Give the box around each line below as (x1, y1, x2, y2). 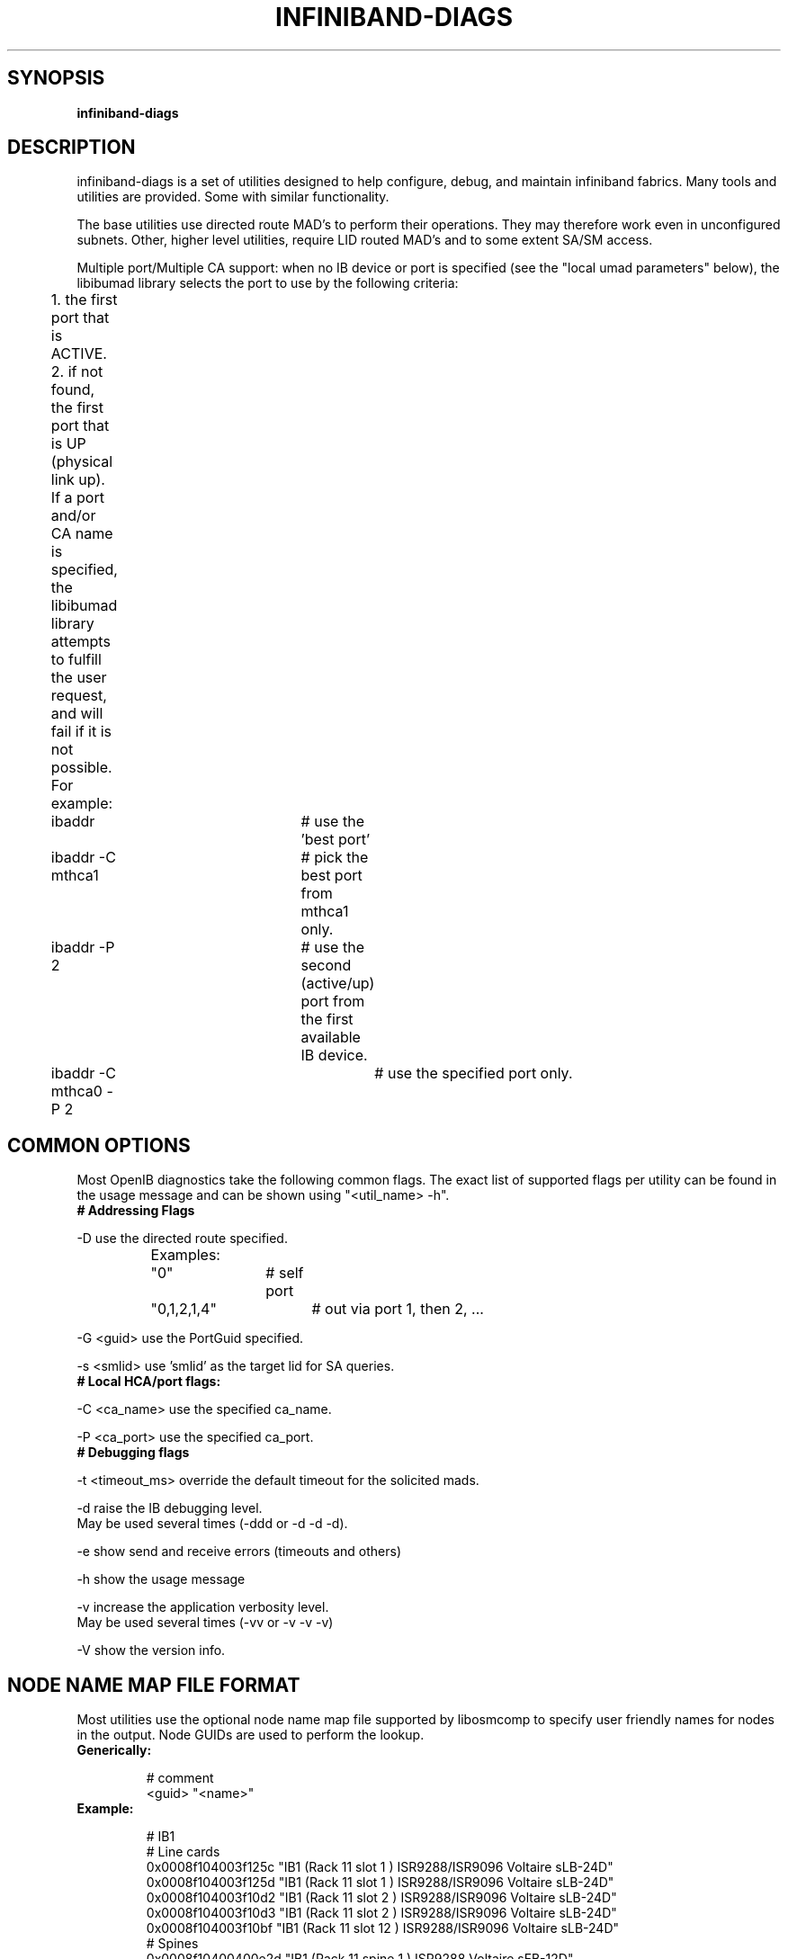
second (300, 956, 352, 975)
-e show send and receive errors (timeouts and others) (76, 1543, 402, 1560)
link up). (50, 470, 105, 489)
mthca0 (50, 1082, 103, 1101)
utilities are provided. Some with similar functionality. (76, 189, 390, 205)
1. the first (50, 291, 118, 309)
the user (50, 668, 107, 687)
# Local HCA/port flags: (76, 1373, 221, 1390)
